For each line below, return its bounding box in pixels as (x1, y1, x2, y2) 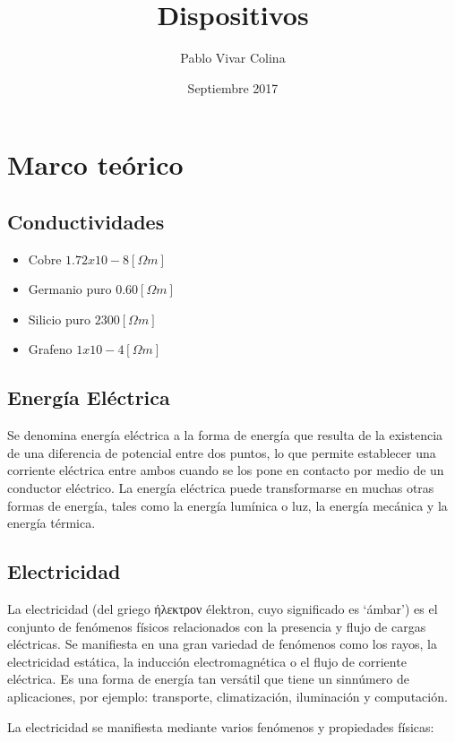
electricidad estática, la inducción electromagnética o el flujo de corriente (7, 651, 407, 670)
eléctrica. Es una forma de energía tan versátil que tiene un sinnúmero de (7, 669, 409, 688)
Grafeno (28, 340, 73, 358)
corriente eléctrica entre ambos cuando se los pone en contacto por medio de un (7, 461, 444, 479)
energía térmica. (7, 513, 96, 532)
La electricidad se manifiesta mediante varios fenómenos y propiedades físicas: (7, 717, 434, 736)
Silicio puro (28, 309, 91, 328)
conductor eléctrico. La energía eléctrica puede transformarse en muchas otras (7, 479, 434, 497)
